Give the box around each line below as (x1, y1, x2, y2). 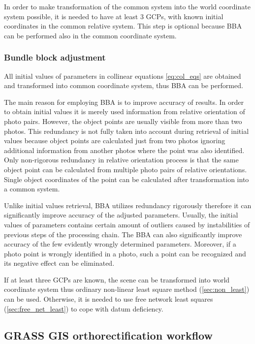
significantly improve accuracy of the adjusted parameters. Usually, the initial (4, 210, 238, 220)
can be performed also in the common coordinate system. (4, 30, 177, 40)
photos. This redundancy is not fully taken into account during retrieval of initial (4, 125, 249, 136)
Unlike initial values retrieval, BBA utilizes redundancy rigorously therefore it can (4, 200, 252, 210)
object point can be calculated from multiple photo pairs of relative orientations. (4, 164, 247, 174)
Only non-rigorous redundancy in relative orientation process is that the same (4, 155, 239, 165)
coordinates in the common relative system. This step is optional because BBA (4, 21, 242, 31)
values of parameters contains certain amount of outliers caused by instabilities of (4, 219, 250, 229)
